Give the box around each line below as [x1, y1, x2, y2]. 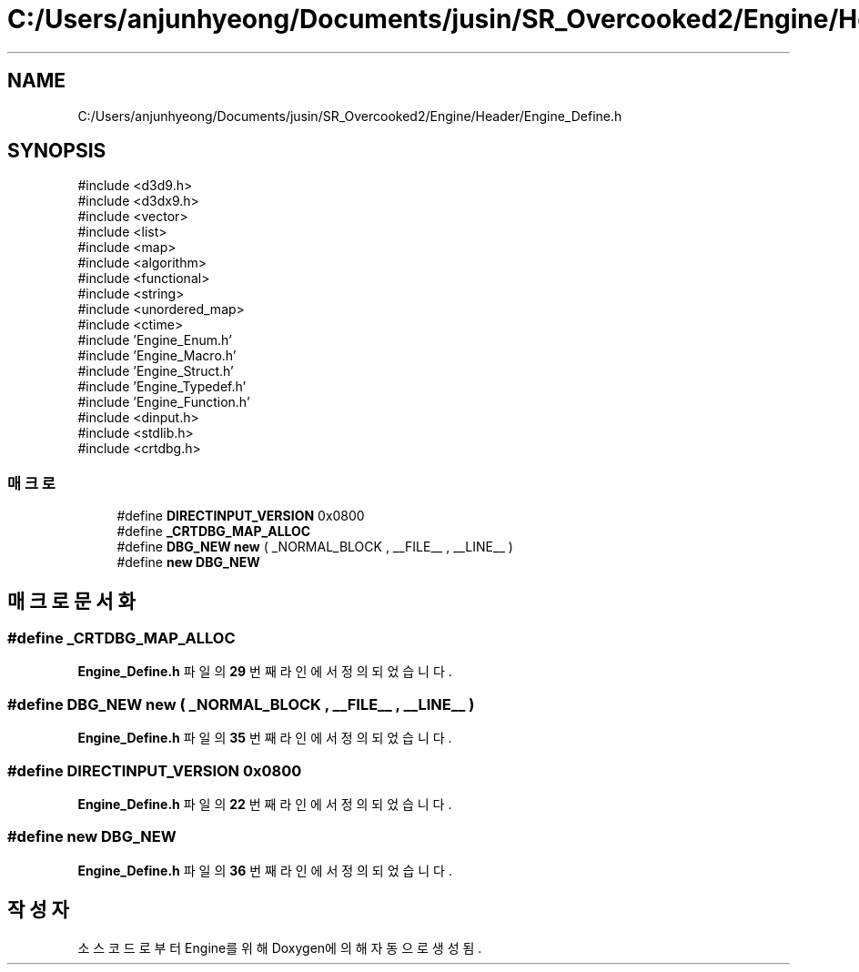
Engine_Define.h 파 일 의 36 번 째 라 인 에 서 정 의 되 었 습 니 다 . [77, 862, 452, 878]
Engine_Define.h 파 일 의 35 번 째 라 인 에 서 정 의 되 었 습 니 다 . [77, 730, 452, 746]
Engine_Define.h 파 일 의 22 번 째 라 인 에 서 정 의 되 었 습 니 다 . [77, 795, 452, 812]
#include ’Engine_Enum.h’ [77, 332, 232, 349]
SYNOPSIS [7, 139, 106, 163]
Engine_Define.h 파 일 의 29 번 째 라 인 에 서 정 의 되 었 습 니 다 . [77, 663, 452, 680]
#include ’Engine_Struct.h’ [77, 363, 234, 380]
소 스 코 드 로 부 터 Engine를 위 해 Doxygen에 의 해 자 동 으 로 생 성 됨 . [77, 939, 482, 956]
